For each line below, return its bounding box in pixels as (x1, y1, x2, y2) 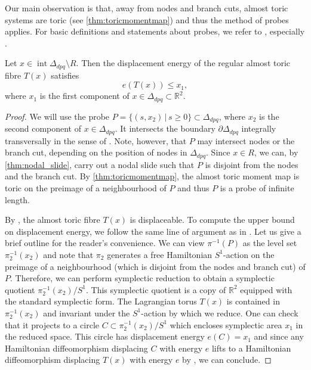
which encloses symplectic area (170, 318, 282, 331)
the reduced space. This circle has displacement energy (5, 330, 205, 343)
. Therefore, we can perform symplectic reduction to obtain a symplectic (10, 272, 275, 284)
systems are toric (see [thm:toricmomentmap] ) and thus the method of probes (5, 13, 289, 26)
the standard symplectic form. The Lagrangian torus (5, 295, 197, 307)
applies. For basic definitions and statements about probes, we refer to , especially (5, 25, 305, 38)
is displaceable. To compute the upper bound (130, 213, 295, 226)
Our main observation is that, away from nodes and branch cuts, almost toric (5, 2, 288, 14)
